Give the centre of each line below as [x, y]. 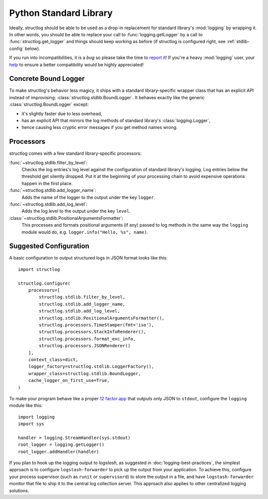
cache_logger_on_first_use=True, [69, 380]
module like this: [26, 405]
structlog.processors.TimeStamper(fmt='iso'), [97, 325]
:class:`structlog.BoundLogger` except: [49, 105]
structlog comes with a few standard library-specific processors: [75, 153]
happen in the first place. [47, 183]
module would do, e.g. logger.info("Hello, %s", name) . [85, 232]
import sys [31, 424]
